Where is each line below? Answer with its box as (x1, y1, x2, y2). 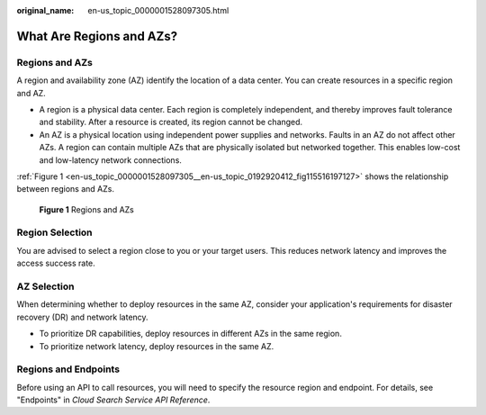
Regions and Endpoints (16, 363, 121, 375)
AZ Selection (16, 280, 75, 293)
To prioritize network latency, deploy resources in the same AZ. (39, 340, 274, 351)
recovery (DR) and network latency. (16, 311, 148, 322)
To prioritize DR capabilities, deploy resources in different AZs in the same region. (39, 329, 342, 339)
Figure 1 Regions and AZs (39, 203, 134, 215)
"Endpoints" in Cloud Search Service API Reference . (16, 394, 211, 405)
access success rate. (16, 257, 96, 269)
